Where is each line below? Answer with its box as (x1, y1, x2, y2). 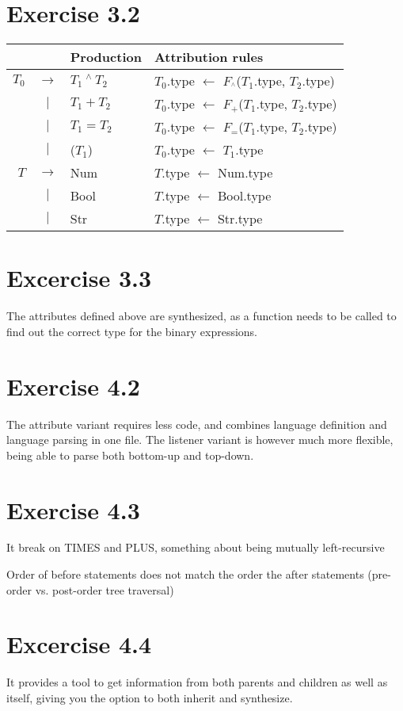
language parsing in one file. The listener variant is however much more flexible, (6, 431, 393, 448)
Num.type (217, 163, 273, 182)
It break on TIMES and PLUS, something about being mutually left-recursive (6, 539, 385, 556)
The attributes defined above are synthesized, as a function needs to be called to (6, 308, 397, 324)
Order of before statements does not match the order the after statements (6, 566, 364, 583)
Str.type (217, 209, 263, 228)
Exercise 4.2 (6, 369, 140, 402)
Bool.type (217, 186, 272, 205)
